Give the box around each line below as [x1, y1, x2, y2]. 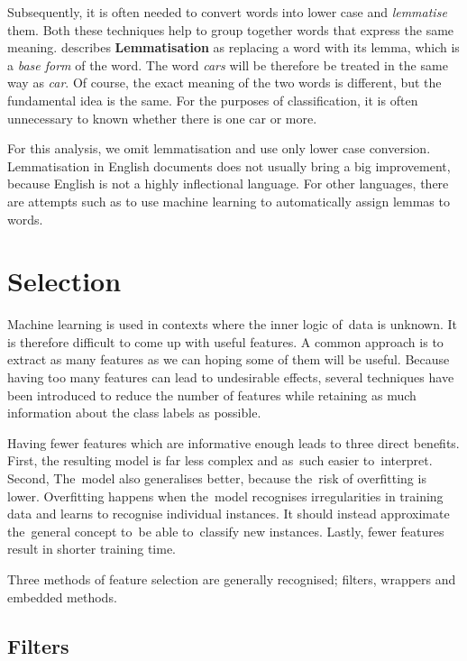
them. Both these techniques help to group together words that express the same [7, 20, 454, 39]
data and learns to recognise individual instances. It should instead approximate [7, 504, 450, 523]
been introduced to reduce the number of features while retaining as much [7, 385, 417, 404]
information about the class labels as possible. [7, 403, 261, 422]
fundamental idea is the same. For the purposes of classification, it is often [7, 90, 418, 109]
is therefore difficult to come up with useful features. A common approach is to [7, 332, 444, 351]
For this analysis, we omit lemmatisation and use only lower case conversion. [7, 139, 431, 158]
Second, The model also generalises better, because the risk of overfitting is [7, 469, 426, 487]
